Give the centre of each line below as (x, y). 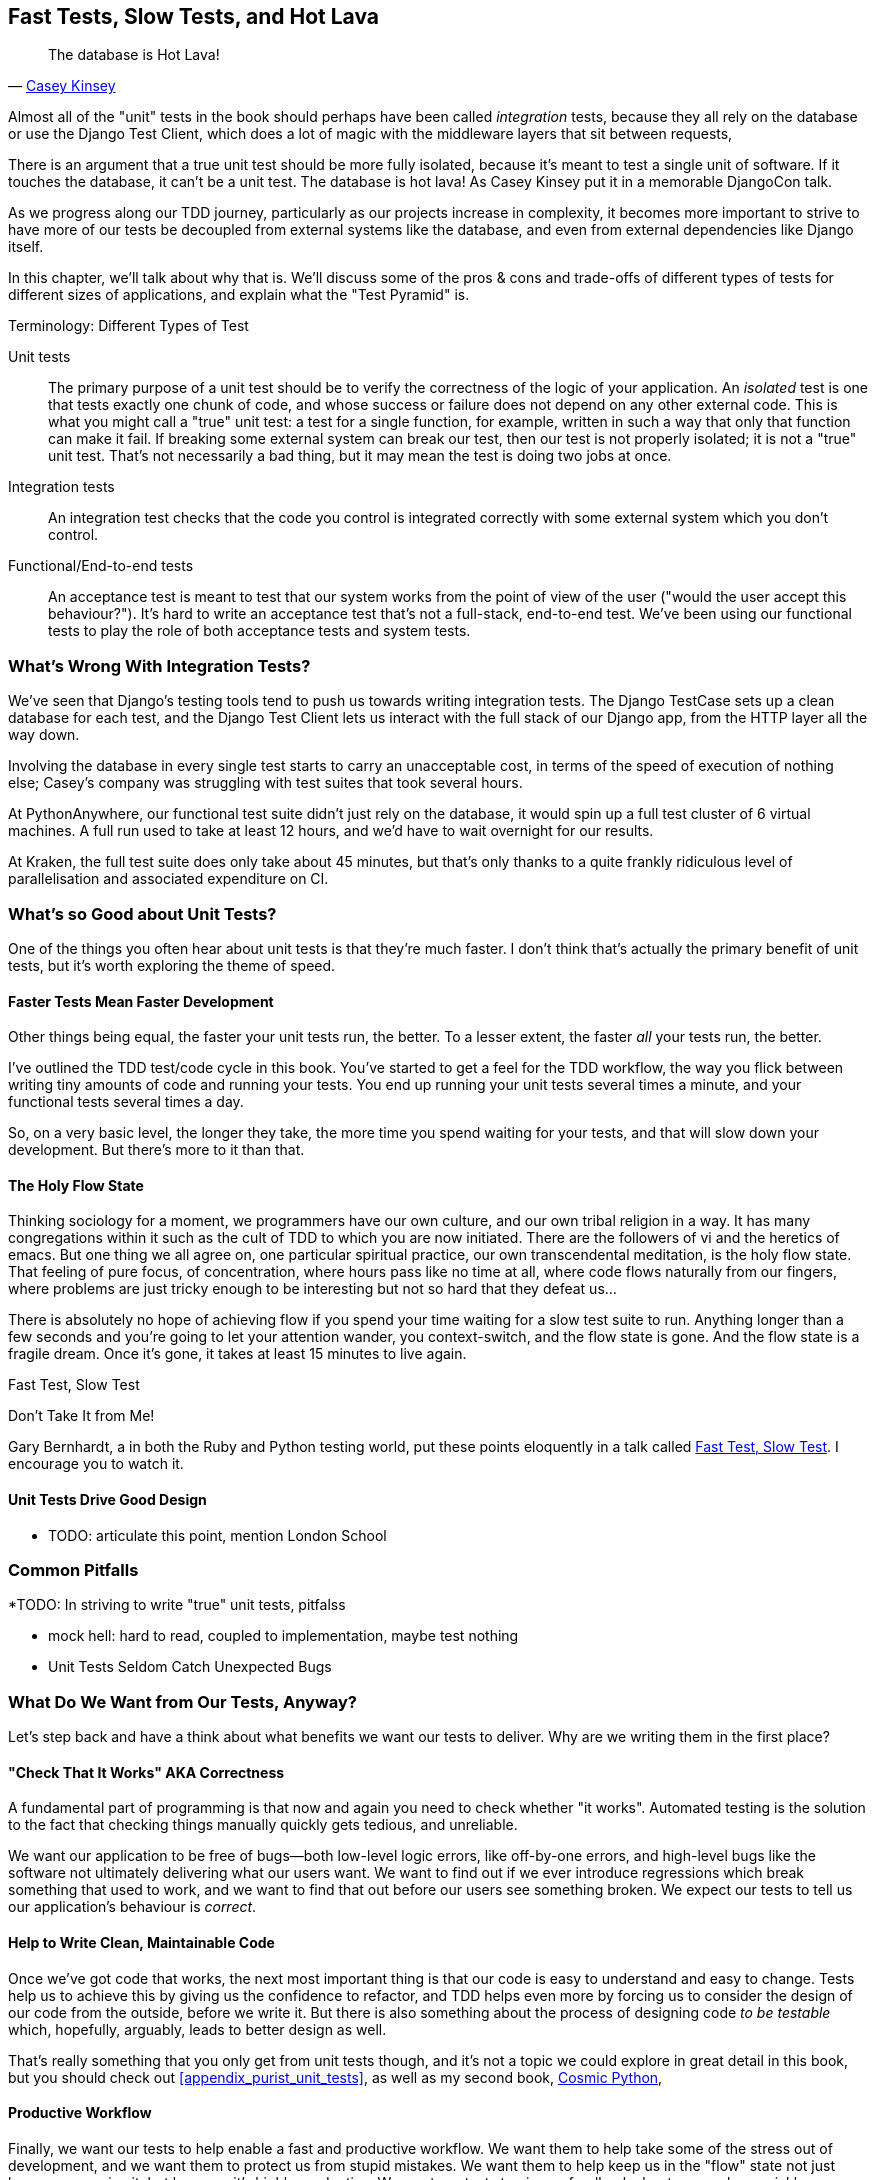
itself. (26, 247)
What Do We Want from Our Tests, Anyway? (183, 1701)
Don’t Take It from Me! (81, 1416)
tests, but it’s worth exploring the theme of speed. (172, 965)
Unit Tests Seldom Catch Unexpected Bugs (190, 1667)
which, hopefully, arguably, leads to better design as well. (197, 2029)
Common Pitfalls (73, 1569)
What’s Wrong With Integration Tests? (159, 665)
